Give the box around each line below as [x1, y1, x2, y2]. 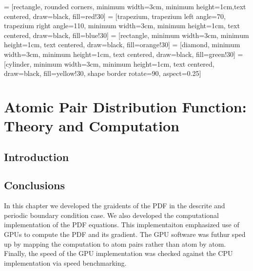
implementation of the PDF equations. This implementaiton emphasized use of [4, 219, 239, 230]
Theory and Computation [4, 116, 179, 136]
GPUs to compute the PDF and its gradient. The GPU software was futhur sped [4, 229, 246, 239]
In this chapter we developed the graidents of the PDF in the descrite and [4, 200, 225, 211]
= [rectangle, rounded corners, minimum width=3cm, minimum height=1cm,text [4, 1, 246, 11]
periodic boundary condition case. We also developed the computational [4, 210, 219, 220]
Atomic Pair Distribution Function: [4, 96, 247, 116]
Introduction [4, 149, 69, 164]
